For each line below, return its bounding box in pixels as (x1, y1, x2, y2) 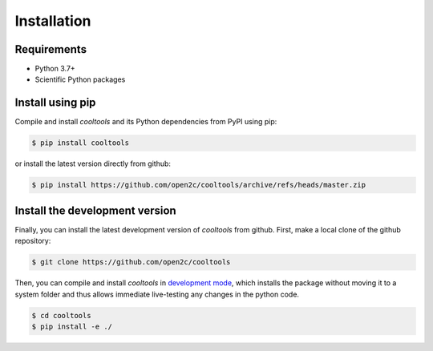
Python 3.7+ (34, 64, 75, 74)
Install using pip (14, 96, 96, 110)
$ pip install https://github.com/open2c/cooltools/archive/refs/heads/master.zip (31, 180, 366, 190)
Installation (14, 12, 91, 30)
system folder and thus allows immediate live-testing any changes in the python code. (14, 289, 300, 299)
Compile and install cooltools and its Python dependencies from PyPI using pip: (14, 117, 277, 127)
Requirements (14, 42, 87, 56)
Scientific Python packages (34, 75, 126, 84)
